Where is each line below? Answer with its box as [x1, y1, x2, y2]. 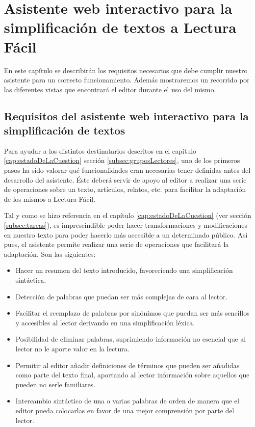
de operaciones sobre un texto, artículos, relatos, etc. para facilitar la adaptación [4, 184, 246, 194]
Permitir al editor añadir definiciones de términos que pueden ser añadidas [15, 360, 240, 370]
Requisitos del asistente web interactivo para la [4, 108, 249, 123]
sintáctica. [15, 275, 46, 285]
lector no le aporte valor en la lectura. [15, 343, 129, 353]
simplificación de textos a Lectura [4, 17, 236, 37]
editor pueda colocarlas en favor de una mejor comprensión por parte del [15, 405, 234, 415]
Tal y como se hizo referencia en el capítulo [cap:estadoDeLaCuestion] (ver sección [4, 210, 251, 220]
